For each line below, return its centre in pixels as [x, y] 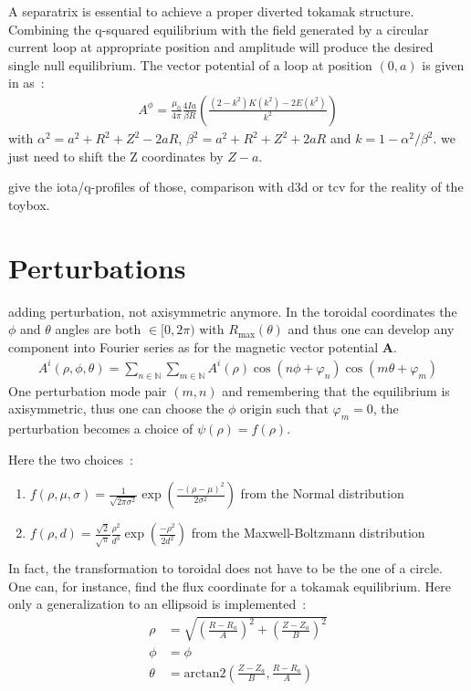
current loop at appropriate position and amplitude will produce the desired [221, 47]
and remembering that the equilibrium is [336, 390]
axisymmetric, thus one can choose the [116, 408]
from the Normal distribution [322, 493]
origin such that [284, 408]
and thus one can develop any [371, 329]
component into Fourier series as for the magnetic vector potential [194, 346]
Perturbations [97, 267]
